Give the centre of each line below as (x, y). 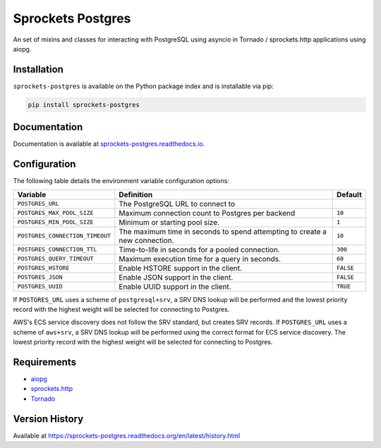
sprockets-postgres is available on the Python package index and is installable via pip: (144, 86)
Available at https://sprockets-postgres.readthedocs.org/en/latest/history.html (127, 435)
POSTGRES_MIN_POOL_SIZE (55, 222)
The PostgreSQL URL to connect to (177, 204)
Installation (38, 69)
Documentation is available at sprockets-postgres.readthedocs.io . (109, 144)
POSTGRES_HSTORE (43, 268)
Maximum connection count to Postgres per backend (207, 213)
